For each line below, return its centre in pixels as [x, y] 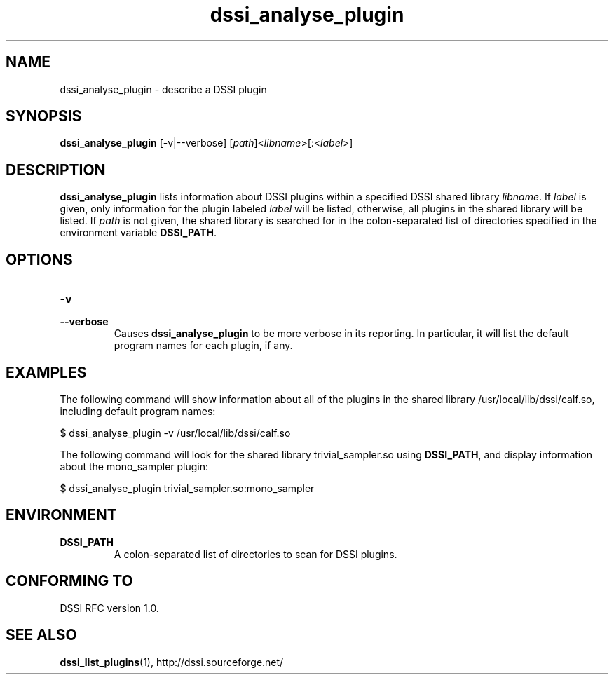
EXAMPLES [46, 372]
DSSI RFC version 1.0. [109, 608]
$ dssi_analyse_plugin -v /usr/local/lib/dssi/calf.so [175, 433]
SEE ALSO [41, 635]
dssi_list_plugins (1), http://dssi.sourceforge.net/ [172, 662]
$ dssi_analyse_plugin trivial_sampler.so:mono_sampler [187, 488]
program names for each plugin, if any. [203, 346]
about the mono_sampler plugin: [134, 466]
